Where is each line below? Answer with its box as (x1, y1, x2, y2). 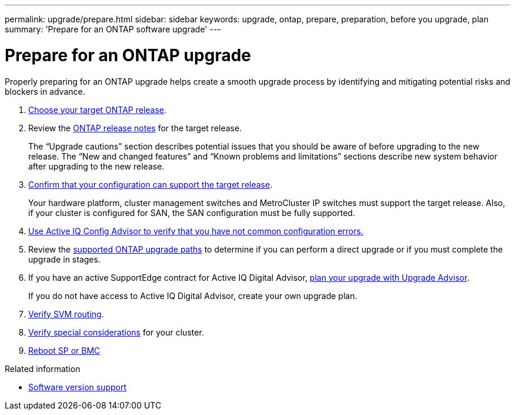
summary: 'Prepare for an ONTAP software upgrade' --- (5, 24, 221, 34)
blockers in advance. (5, 86, 85, 97)
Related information (5, 363, 81, 374)
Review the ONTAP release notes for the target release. (28, 122, 242, 133)
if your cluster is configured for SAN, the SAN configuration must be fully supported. (28, 207, 355, 218)
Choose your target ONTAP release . (28, 104, 167, 115)
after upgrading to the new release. (28, 161, 165, 171)
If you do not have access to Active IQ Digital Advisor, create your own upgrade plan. (28, 290, 357, 301)
